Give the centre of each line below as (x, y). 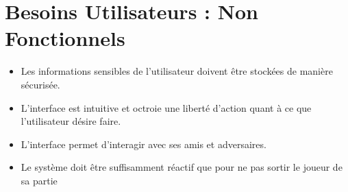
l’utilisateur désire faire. (71, 121)
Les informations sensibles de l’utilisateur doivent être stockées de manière (177, 71)
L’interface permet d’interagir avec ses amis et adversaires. (144, 144)
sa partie (39, 180)
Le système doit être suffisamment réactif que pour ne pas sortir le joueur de (182, 167)
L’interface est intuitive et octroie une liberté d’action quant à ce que (166, 107)
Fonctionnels (65, 38)
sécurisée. (40, 84)
